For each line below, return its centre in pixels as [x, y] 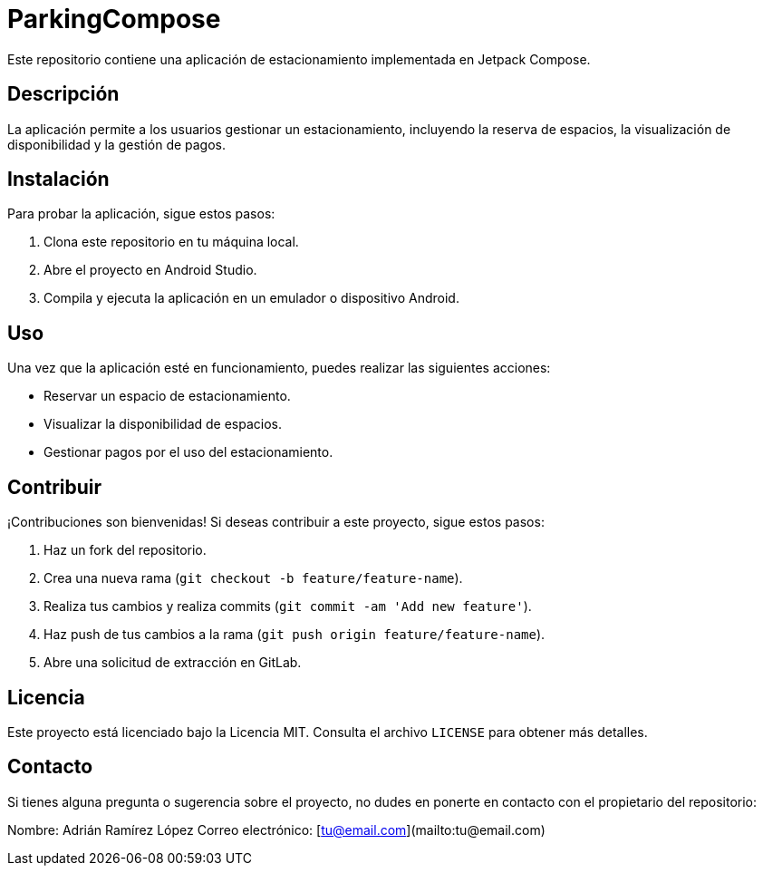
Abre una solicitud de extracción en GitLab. [173, 663]
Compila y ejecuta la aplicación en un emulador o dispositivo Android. [251, 298]
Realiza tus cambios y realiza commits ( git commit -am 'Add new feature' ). [288, 606]
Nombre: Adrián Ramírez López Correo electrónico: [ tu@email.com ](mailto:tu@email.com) [276, 829]
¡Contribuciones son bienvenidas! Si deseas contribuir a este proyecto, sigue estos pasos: [276, 522]
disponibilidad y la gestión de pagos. [117, 144]
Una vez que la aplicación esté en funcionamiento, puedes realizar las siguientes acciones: [279, 368]
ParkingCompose [114, 19]
